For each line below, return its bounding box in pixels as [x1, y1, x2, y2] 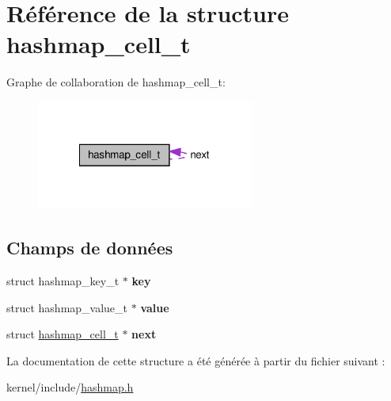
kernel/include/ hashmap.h [6, 379, 134, 395]
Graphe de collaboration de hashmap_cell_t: [6, 74, 226, 90]
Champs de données [6, 235, 173, 260]
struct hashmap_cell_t [6, 326, 119, 342]
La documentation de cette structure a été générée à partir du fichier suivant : [6, 352, 385, 369]
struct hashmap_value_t [6, 299, 128, 315]
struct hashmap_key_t [6, 272, 120, 288]
